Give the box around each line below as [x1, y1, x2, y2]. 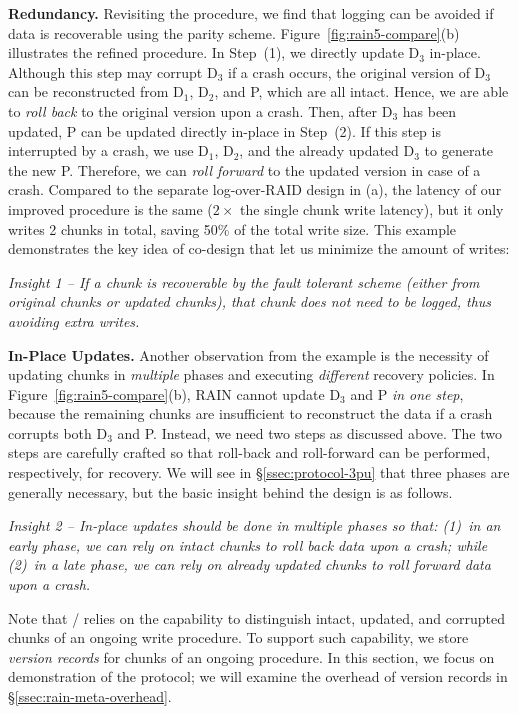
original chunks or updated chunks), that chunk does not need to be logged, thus [8, 291, 492, 312]
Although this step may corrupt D [8, 61, 218, 82]
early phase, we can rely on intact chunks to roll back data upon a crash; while [8, 534, 488, 555]
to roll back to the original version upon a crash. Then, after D [8, 100, 393, 121]
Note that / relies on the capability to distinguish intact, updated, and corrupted [8, 607, 506, 628]
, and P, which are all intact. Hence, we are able [214, 81, 509, 102]
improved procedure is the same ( [8, 198, 213, 219]
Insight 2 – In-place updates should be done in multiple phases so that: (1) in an [8, 515, 501, 536]
